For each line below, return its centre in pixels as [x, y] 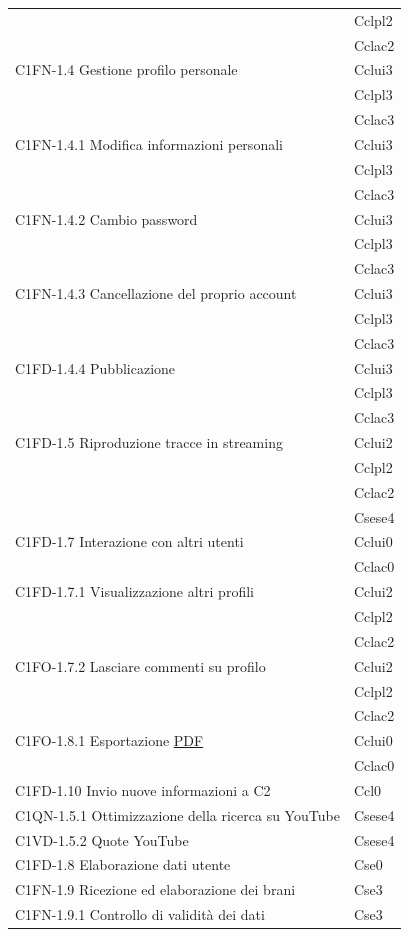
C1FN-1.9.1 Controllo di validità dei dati [140, 914]
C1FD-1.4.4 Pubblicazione [95, 367]
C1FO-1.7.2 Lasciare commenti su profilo [140, 665]
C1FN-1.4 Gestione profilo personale [126, 69]
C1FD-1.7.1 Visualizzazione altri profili [134, 591]
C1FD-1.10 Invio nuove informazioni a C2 [143, 789]
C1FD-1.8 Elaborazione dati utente [123, 864]
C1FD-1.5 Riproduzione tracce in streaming [149, 442]
